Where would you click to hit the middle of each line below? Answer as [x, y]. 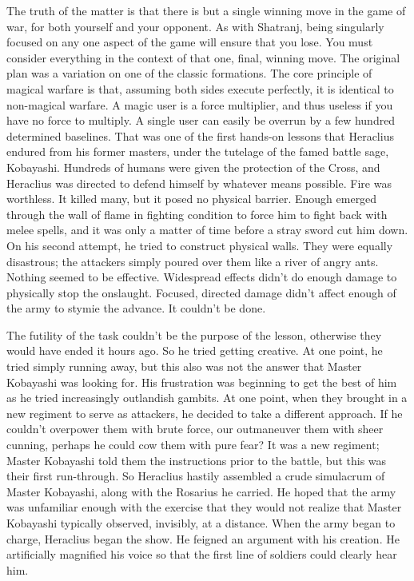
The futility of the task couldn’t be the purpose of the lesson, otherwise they [194, 334]
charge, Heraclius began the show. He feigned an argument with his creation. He [203, 538]
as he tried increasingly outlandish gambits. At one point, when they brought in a [207, 398]
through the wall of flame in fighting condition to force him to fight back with [197, 214]
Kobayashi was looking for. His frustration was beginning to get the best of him [202, 382]
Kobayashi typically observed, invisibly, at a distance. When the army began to [201, 523]
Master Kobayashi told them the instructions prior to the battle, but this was [197, 460]
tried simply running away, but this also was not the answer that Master [184, 366]
